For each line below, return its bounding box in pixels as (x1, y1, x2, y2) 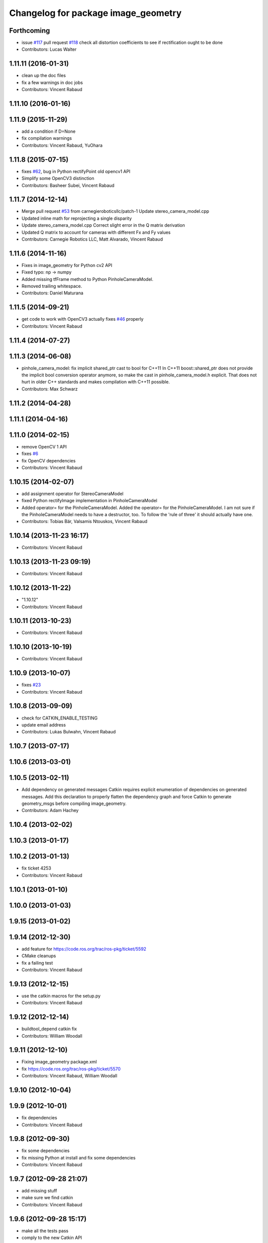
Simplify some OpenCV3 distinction (21, 176, 94, 181)
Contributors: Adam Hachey (21, 807, 79, 813)
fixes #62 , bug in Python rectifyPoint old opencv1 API (21, 168, 131, 174)
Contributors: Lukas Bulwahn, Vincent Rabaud (21, 729, 116, 735)
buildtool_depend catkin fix (21, 1026, 77, 1032)
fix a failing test (21, 960, 53, 966)
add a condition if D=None (21, 128, 76, 134)
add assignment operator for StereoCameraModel (21, 490, 124, 497)
